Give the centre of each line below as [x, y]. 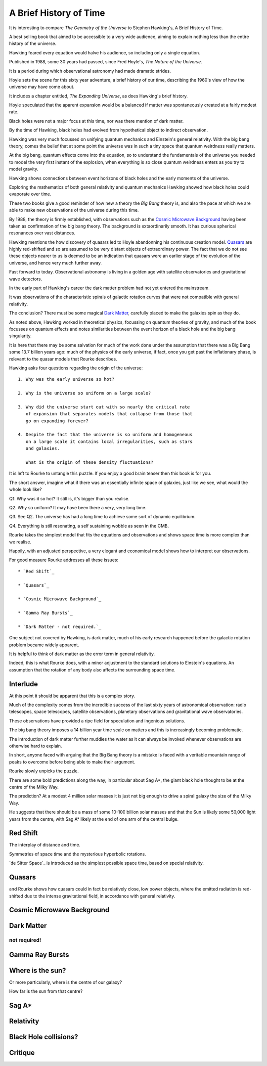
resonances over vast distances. [42, 233]
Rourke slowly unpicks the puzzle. [44, 771]
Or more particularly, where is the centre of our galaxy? [66, 982]
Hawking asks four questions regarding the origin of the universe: [76, 368]
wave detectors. [25, 279]
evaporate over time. [30, 194]
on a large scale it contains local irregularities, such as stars [109, 442]
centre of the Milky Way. [34, 787]
